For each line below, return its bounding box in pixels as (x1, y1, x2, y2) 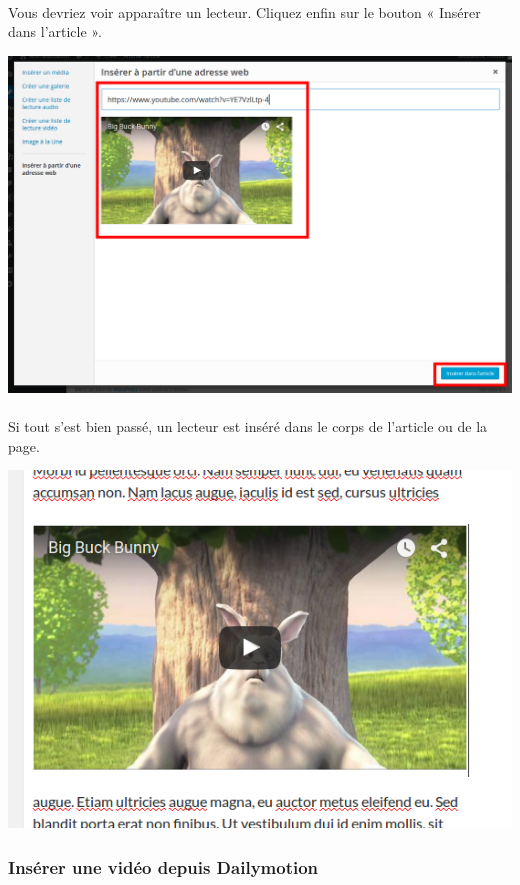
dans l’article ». (8, 21, 102, 42)
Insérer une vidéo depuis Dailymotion (8, 854, 319, 879)
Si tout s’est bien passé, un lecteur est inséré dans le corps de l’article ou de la (8, 416, 488, 437)
